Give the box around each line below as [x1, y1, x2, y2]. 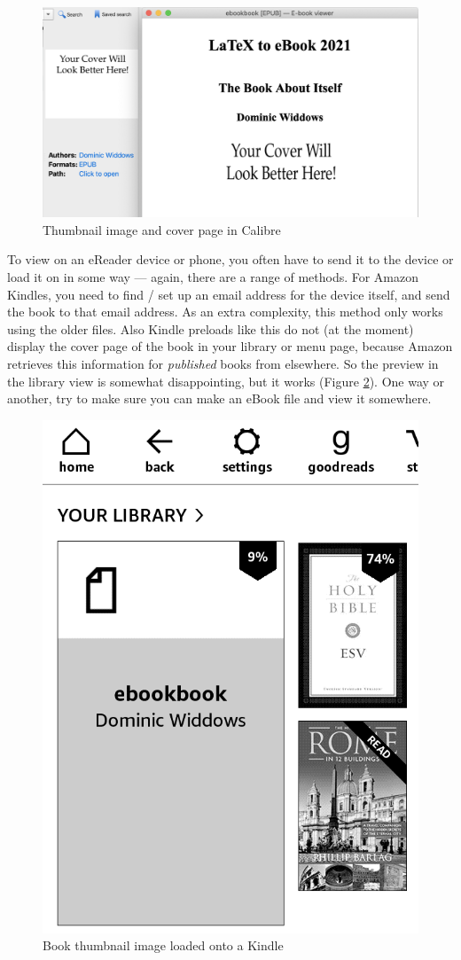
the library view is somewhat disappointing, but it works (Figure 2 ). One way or [7, 371, 445, 390]
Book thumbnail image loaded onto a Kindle [43, 936, 284, 955]
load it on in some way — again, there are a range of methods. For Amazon [7, 268, 419, 286]
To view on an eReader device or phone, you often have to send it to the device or [7, 250, 454, 269]
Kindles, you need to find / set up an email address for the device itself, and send [7, 285, 450, 303]
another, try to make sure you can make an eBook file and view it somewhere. [7, 389, 432, 408]
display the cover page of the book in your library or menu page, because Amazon [7, 337, 453, 355]
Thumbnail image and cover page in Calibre [43, 220, 281, 238]
